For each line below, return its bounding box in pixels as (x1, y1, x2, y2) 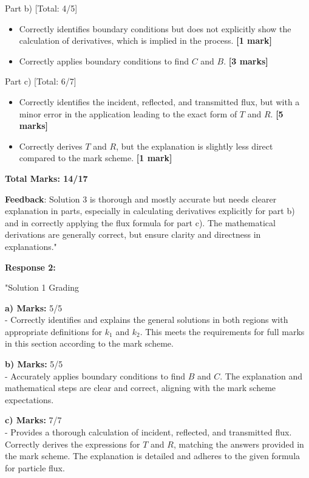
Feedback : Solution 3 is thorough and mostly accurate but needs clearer (5, 192, 277, 205)
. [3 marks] (223, 54, 268, 67)
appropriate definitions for (5, 325, 103, 338)
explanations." (5, 240, 57, 252)
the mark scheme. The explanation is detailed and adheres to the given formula (5, 449, 301, 462)
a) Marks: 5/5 (5, 301, 63, 314)
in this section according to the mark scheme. (5, 337, 174, 350)
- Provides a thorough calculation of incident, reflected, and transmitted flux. (5, 426, 292, 438)
